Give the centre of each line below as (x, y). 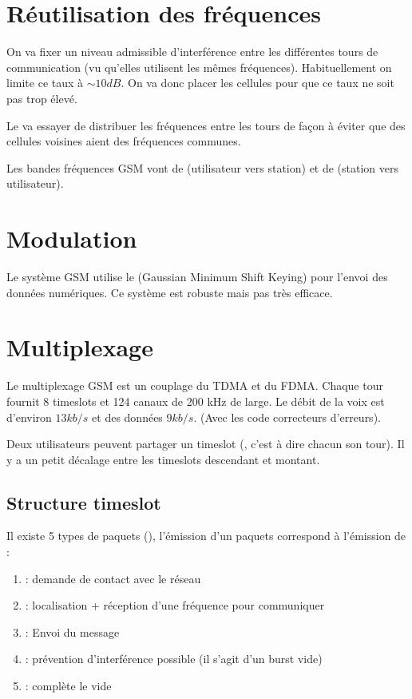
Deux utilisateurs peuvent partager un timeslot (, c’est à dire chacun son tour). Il (206, 444)
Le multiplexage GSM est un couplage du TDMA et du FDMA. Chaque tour (195, 385)
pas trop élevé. (42, 98)
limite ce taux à (45, 83)
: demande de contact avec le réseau (113, 578)
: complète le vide (68, 686)
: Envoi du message (72, 631)
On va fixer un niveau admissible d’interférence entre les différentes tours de (192, 52)
